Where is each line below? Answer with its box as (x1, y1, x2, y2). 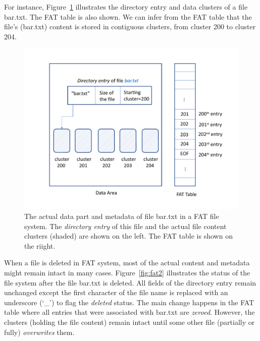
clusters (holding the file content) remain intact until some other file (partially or (4, 316, 255, 327)
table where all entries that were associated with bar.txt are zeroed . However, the (4, 307, 255, 317)
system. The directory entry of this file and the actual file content (24, 220, 227, 231)
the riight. (24, 240, 56, 251)
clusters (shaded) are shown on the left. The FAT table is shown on (24, 231, 233, 241)
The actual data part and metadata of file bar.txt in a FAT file (24, 210, 219, 221)
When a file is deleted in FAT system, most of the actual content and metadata (4, 257, 250, 268)
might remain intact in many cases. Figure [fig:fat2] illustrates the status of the (4, 267, 250, 277)
